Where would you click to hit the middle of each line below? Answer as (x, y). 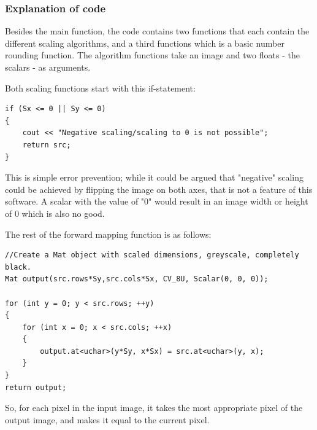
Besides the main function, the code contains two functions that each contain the (157, 31)
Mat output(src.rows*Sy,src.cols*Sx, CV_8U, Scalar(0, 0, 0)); (137, 279)
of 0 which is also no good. (55, 213)
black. (18, 267)
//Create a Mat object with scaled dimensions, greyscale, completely (152, 255)
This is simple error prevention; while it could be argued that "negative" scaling (154, 177)
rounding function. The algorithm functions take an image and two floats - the (152, 55)
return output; (36, 387)
